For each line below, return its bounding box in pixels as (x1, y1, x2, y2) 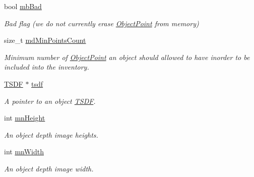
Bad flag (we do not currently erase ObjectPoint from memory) (4, 18, 199, 28)
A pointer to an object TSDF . (4, 95, 96, 106)
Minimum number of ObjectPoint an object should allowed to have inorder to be (4, 51, 250, 62)
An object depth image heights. (4, 129, 98, 140)
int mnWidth (4, 146, 44, 157)
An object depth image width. (4, 163, 94, 173)
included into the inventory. (4, 62, 89, 72)
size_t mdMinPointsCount (4, 35, 86, 45)
